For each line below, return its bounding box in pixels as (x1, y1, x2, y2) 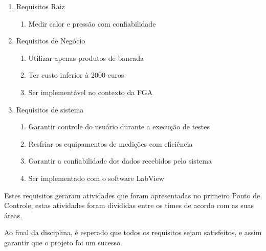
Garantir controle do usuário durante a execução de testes (28, 121, 210, 132)
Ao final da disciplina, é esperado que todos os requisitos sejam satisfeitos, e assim (4, 227, 262, 238)
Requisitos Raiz (16, 1, 65, 11)
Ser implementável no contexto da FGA (28, 86, 153, 97)
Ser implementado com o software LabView (28, 172, 164, 183)
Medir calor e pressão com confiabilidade (28, 18, 156, 29)
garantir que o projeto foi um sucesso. (4, 237, 122, 247)
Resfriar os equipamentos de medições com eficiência (28, 138, 193, 149)
